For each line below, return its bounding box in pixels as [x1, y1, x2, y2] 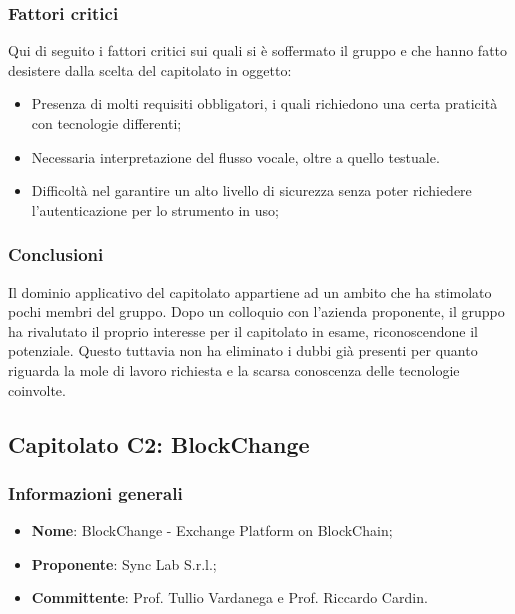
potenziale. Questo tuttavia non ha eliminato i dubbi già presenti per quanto [8, 340, 478, 361]
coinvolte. [8, 379, 66, 400]
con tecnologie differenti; [31, 113, 182, 133]
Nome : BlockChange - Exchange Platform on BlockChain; [31, 520, 393, 541]
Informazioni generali [8, 480, 183, 505]
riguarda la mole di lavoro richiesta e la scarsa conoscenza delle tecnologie [8, 359, 460, 380]
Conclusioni [8, 242, 104, 267]
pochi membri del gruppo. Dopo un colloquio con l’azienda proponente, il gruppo [8, 301, 505, 322]
